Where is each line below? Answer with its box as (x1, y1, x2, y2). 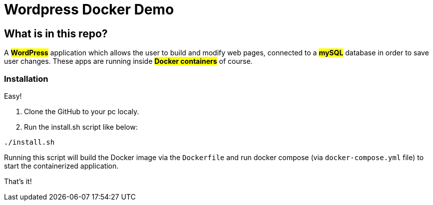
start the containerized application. (4, 161, 119, 170)
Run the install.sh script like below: (24, 122, 138, 131)
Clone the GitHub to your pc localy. (24, 107, 139, 116)
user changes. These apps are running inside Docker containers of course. (4, 57, 253, 66)
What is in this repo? (4, 27, 108, 40)
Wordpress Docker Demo (4, 1, 174, 18)
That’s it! (4, 177, 32, 186)
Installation (4, 73, 48, 84)
